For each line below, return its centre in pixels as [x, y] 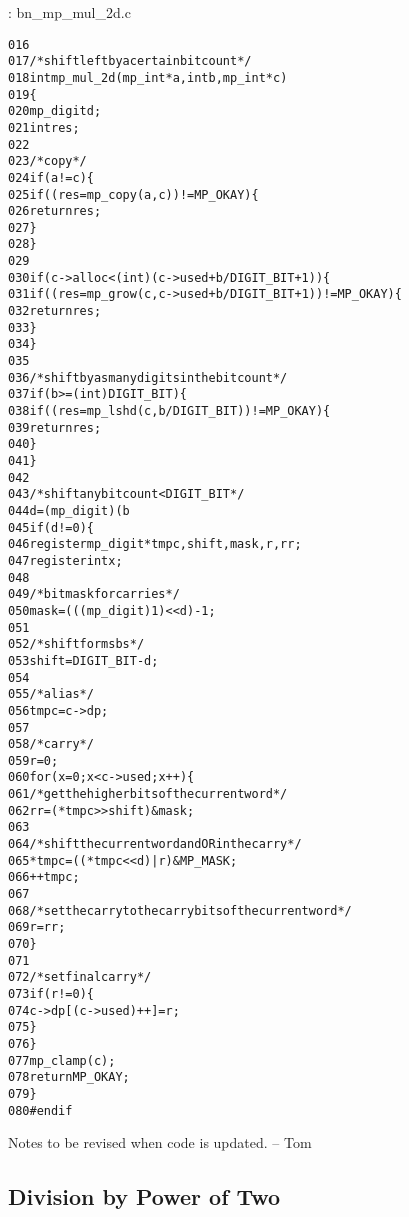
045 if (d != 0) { [51, 527]
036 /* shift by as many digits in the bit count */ [148, 377]
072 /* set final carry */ [80, 977]
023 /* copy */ [47, 161]
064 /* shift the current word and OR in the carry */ [155, 844]
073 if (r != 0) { [51, 994]
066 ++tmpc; [44, 877]
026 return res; [55, 211]
